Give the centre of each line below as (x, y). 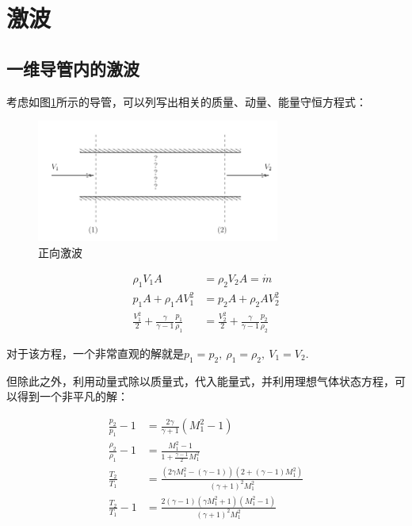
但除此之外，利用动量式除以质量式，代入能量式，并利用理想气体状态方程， (200, 380)
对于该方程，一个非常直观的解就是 (95, 353)
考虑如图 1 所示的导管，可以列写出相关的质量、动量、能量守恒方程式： (187, 101)
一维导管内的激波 (73, 68)
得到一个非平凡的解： (72, 396)
